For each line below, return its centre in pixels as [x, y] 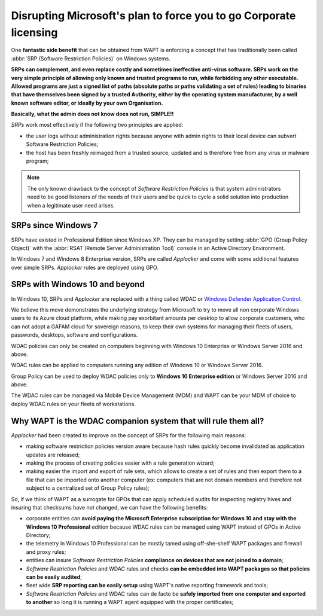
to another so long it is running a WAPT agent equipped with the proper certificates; [130, 602]
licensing [34, 32]
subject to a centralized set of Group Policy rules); [88, 488]
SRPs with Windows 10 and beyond [78, 284]
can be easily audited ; [54, 577]
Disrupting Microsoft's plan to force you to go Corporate [153, 16]
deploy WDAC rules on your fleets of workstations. [73, 404]
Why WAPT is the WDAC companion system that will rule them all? [138, 421]
